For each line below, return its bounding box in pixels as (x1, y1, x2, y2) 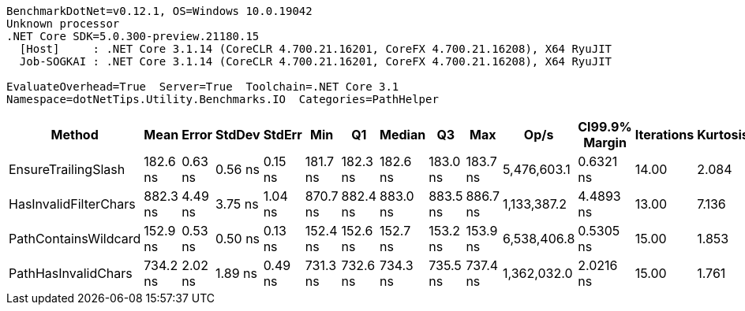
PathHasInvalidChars (9, 265, 133, 281)
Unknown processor (6, 17, 120, 30)
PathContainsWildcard (9, 231, 141, 246)
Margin (583, 135, 627, 150)
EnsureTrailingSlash (9, 161, 125, 177)
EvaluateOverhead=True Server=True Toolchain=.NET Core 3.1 (6, 80, 399, 93)
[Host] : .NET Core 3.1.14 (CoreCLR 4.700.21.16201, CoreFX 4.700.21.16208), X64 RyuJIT (19, 43, 612, 55)
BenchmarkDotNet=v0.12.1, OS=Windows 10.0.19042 (6, 5, 313, 17)
